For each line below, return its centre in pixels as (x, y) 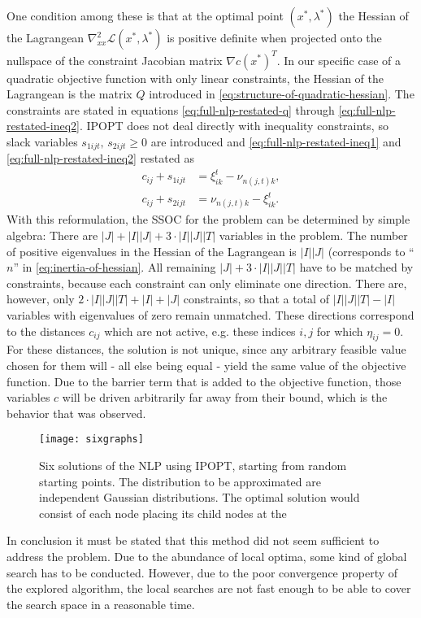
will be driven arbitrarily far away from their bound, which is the (225, 397)
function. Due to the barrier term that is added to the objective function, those (204, 381)
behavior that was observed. (76, 413)
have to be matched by (356, 267)
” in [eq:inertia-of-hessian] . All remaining (115, 267)
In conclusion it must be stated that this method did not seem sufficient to (193, 540)
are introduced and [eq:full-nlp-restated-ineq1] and (276, 141)
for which (340, 331)
